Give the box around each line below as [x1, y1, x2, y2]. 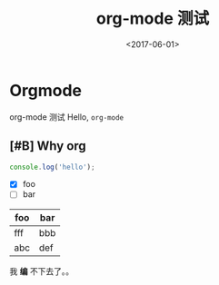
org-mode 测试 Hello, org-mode [9, 111, 124, 123]
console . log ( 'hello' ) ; [9, 162, 95, 172]
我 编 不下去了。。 [9, 265, 75, 277]
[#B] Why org [9, 138, 86, 154]
